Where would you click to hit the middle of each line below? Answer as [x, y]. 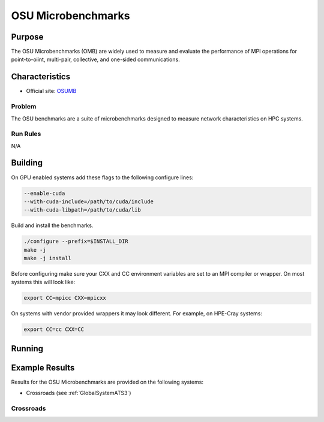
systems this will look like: [43, 282]
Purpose [27, 37]
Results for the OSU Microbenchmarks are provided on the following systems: [107, 382]
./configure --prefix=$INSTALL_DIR [76, 242]
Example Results [43, 368]
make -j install [48, 258]
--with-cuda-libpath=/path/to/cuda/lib [82, 210]
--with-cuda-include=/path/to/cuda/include [89, 201]
